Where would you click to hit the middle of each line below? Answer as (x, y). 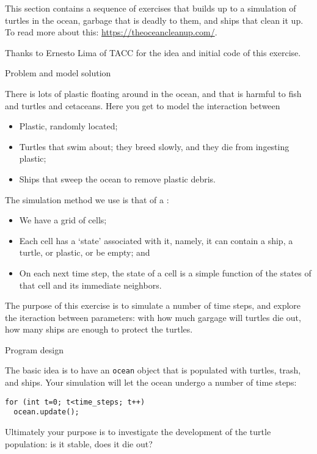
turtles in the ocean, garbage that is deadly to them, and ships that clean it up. (154, 20)
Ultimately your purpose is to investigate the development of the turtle (138, 432)
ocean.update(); (46, 412)
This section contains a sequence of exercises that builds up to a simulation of (151, 8)
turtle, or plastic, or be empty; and (85, 252)
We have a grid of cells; (63, 220)
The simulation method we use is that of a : (87, 199)
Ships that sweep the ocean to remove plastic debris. (117, 178)
